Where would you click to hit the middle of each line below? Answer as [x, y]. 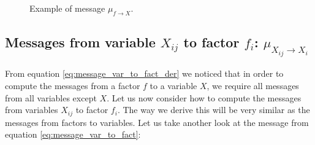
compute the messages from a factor [73, 86]
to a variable [173, 86]
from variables [32, 110]
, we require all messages [253, 86]
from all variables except [51, 97]
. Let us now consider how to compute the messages [204, 97]
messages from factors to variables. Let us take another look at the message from [157, 122]
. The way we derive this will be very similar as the [214, 110]
